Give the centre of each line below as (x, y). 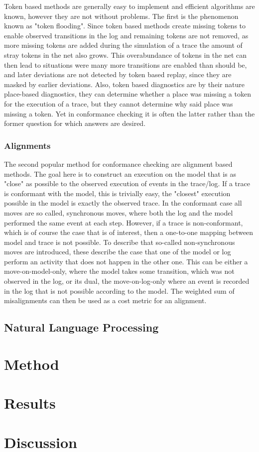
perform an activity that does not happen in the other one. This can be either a (126, 261)
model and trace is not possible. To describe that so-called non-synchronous (120, 242)
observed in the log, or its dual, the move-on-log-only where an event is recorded (127, 281)
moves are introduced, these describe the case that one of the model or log (118, 252)
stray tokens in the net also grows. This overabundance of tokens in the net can (126, 55)
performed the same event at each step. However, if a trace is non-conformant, (124, 222)
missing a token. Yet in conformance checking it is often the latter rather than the (129, 113)
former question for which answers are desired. (75, 123)
